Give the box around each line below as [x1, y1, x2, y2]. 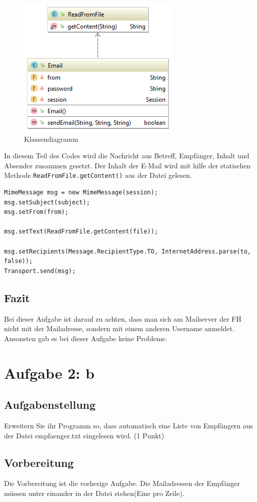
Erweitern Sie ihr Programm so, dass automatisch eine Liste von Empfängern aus [4, 420, 253, 430]
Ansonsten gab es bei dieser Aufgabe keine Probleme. [4, 333, 167, 343]
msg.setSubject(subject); [4, 198, 90, 206]
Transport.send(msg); [4, 267, 76, 275]
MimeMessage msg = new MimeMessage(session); [4, 189, 158, 196]
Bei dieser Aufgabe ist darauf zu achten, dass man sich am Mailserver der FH [4, 313, 241, 324]
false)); [4, 258, 33, 265]
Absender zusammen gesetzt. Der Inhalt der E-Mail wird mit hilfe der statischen [4, 160, 251, 170]
